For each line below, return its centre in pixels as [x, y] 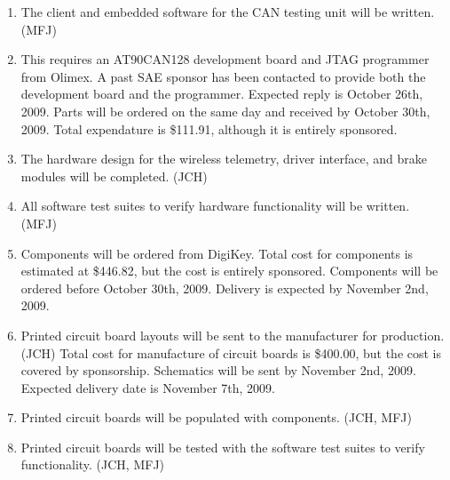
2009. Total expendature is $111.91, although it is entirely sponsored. [209, 128]
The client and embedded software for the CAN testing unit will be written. [228, 12]
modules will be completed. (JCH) [114, 176]
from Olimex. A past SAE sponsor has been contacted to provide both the [223, 76]
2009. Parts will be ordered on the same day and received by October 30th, [225, 111]
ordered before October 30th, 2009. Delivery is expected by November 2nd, [225, 288]
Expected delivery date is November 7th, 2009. [148, 387]
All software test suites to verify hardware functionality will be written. [215, 206]
